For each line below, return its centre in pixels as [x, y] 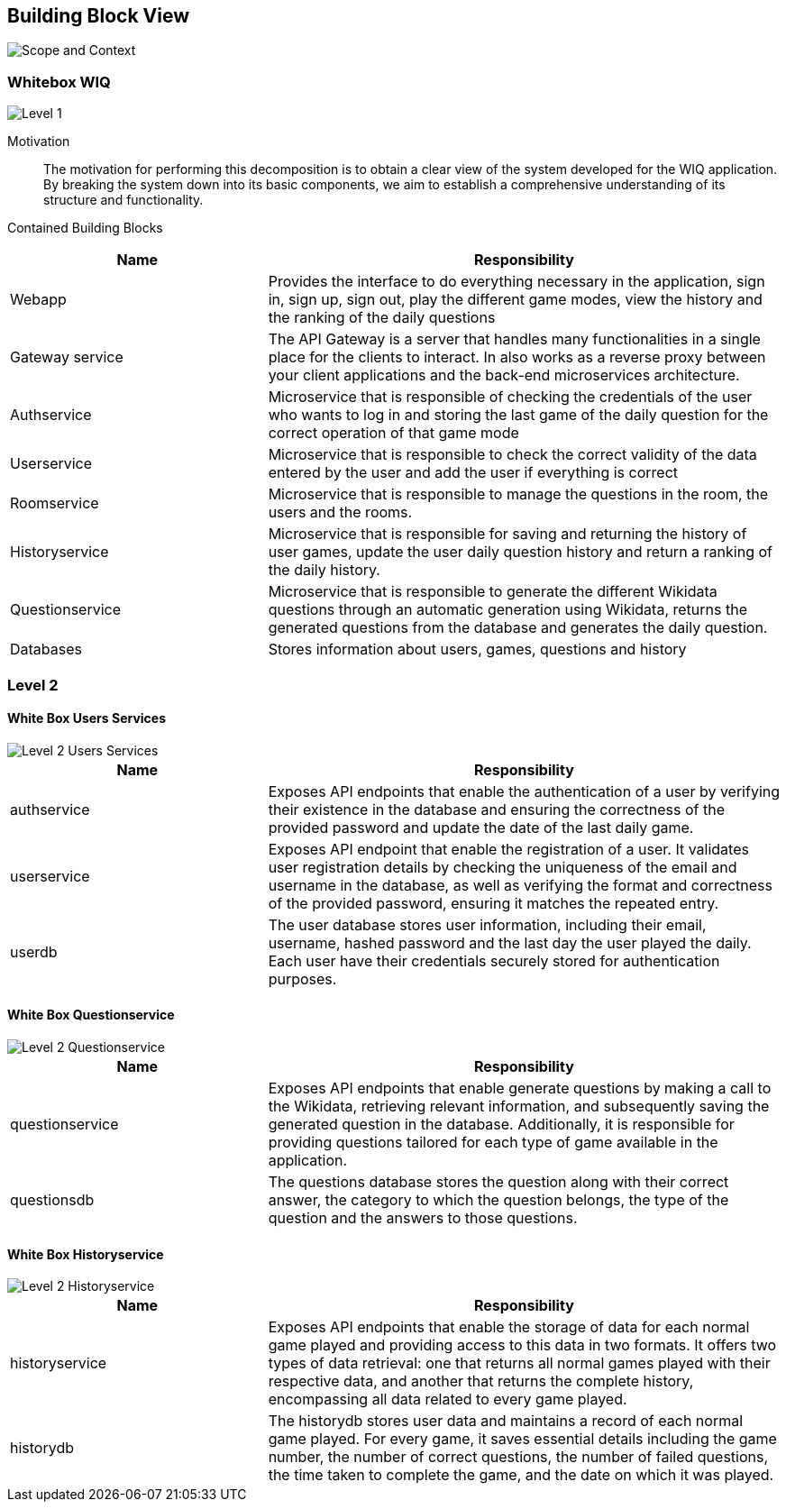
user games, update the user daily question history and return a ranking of [520, 552]
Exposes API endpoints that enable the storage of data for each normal [509, 1327]
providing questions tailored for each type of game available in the [493, 1142]
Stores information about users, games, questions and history [477, 649]
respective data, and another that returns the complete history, [481, 1381]
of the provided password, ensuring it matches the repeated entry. [494, 903]
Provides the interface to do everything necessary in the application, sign [516, 282]
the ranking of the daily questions [382, 318]
